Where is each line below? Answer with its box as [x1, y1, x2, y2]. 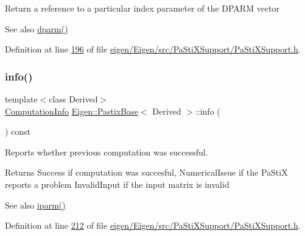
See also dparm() [5, 22, 68, 35]
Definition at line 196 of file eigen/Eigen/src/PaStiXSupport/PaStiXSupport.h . [5, 43, 301, 55]
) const [5, 125, 31, 138]
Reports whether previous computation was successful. [5, 145, 208, 158]
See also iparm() [5, 198, 66, 211]
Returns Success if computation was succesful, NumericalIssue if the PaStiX [5, 166, 288, 179]
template [5, 93, 38, 105]
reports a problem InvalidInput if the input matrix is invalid [5, 177, 230, 190]
